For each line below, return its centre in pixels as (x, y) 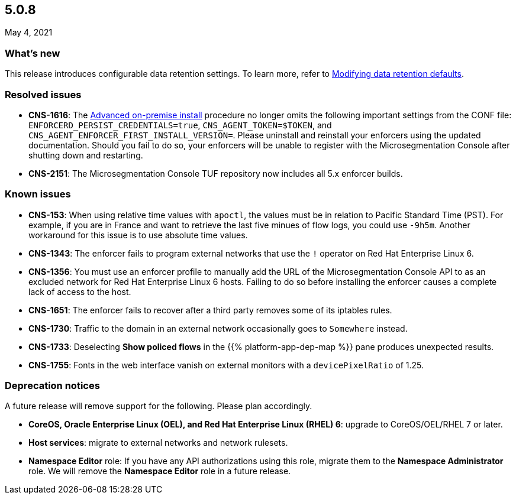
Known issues (38, 194)
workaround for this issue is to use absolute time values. (138, 235)
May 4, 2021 (29, 33)
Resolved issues (43, 94)
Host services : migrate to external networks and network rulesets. (158, 443)
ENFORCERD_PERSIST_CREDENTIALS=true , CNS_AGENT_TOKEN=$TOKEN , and (180, 125)
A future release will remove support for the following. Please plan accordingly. (159, 406)
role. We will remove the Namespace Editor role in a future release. (160, 471)
